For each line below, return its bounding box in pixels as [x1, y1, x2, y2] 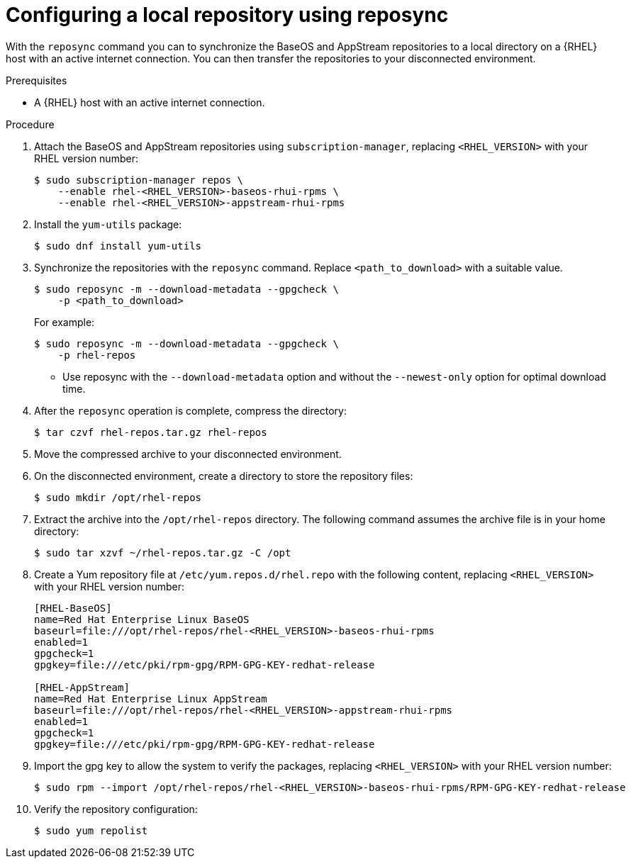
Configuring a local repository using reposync [6, 3, 449, 27]
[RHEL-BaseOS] [34, 602, 112, 614]
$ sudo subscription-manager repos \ [34, 174, 244, 186]
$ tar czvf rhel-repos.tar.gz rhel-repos [34, 426, 267, 438]
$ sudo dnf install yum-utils [34, 240, 202, 252]
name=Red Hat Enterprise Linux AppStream [34, 692, 267, 705]
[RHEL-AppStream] [34, 681, 130, 693]
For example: [34, 315, 95, 328]
